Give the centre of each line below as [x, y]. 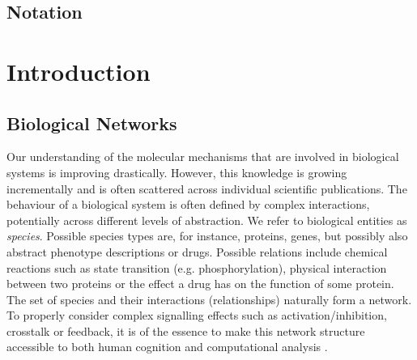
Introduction [79, 71]
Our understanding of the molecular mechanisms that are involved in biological [203, 157]
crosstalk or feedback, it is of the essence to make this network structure [186, 330]
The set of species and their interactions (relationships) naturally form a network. [209, 299]
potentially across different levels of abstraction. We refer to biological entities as [207, 220]
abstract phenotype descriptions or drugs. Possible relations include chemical [197, 251]
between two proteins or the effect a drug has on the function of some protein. [200, 284]
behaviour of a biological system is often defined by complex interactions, [188, 204]
